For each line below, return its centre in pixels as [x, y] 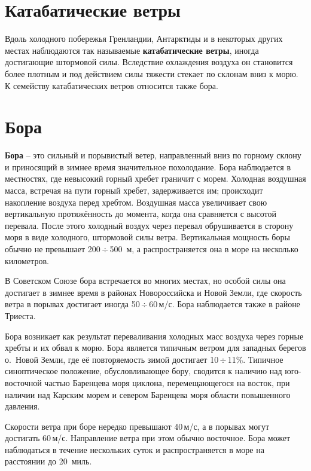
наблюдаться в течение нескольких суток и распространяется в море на [135, 449]
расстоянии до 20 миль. [48, 461]
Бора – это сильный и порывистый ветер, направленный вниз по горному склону [153, 155]
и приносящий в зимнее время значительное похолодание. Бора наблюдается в [148, 166]
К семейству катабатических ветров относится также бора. [112, 85]
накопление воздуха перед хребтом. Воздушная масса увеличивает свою [136, 202]
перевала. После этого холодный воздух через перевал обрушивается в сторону [149, 225]
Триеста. [20, 315]
